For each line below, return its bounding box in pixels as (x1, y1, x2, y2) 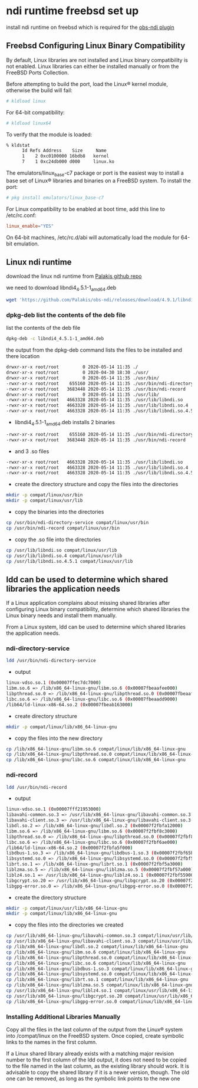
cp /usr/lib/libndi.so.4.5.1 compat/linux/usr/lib (6, 558, 133, 564)
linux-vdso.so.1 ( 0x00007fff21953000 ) (6, 807, 101, 812)
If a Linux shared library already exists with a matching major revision (6, 1050, 174, 1057)
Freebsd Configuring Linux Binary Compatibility (6, 41, 186, 51)
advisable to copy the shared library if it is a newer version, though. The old (6, 1069, 190, 1076)
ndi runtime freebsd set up (6, 4, 139, 18)
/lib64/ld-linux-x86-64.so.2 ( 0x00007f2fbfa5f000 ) (6, 845, 133, 851)
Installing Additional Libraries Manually (6, 1012, 121, 1021)
